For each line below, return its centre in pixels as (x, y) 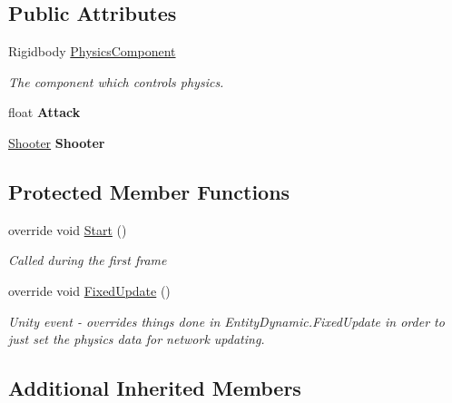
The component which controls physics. (116, 81)
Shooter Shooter (57, 142)
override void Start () (68, 229)
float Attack (44, 112)
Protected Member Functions (149, 191)
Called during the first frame (88, 260)
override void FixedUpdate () (89, 290)
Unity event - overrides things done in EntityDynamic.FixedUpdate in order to (226, 321)
